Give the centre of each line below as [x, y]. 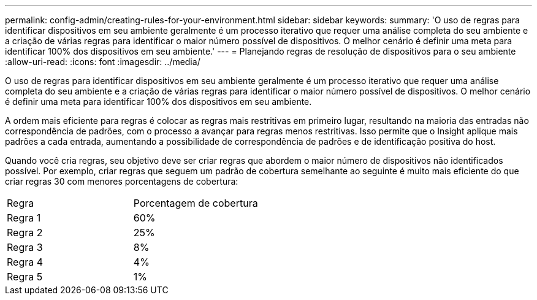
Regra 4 [25, 262]
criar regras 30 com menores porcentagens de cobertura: [122, 181]
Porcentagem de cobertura [196, 203]
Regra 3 [25, 247]
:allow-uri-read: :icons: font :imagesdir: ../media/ [103, 62]
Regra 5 [25, 277]
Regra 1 [24, 218]
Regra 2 [25, 233]
